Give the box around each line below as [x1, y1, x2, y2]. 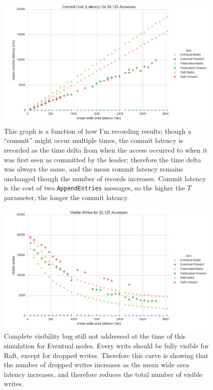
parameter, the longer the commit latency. [4, 192, 129, 202]
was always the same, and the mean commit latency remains [4, 164, 183, 174]
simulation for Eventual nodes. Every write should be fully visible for [4, 340, 209, 350]
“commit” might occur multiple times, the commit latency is [4, 135, 183, 145]
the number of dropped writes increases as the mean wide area [4, 359, 189, 370]
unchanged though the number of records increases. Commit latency [4, 173, 206, 183]
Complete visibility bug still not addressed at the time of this [4, 331, 186, 341]
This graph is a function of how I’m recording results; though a [4, 125, 192, 136]
